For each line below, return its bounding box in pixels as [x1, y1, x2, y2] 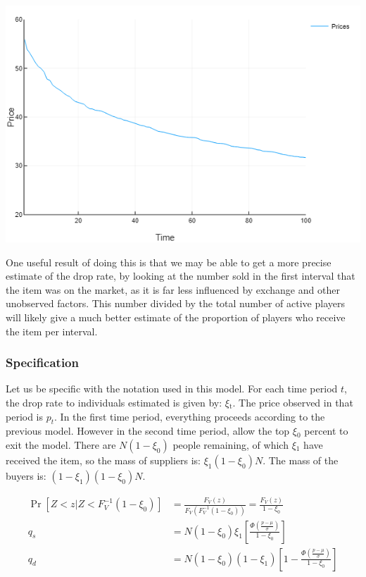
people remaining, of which [172, 437, 289, 452]
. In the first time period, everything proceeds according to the [54, 409, 325, 423]
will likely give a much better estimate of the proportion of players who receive [6, 309, 346, 324]
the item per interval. [6, 323, 98, 338]
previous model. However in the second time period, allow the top [6, 423, 290, 438]
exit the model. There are [6, 437, 116, 452]
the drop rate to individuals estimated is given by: [6, 395, 222, 409]
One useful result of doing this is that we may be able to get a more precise [6, 254, 332, 269]
